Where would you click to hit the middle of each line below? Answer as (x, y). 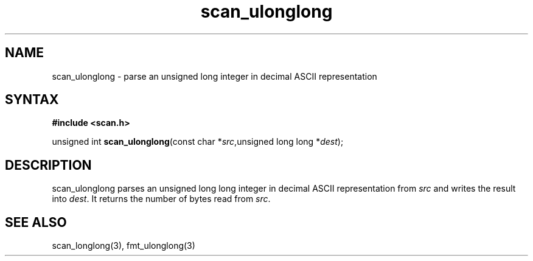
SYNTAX (32, 100)
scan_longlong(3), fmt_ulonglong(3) (124, 246)
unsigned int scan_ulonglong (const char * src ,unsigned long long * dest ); (198, 142)
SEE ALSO (36, 222)
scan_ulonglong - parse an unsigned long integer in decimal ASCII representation (214, 76)
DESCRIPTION (48, 165)
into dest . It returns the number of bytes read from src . (161, 199)
